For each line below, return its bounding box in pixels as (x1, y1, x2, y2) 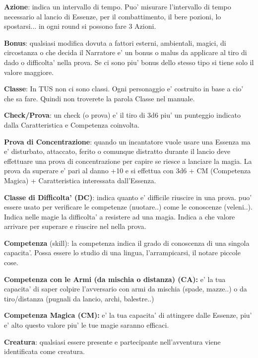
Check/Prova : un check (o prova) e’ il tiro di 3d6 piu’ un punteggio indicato (4, 110, 241, 120)
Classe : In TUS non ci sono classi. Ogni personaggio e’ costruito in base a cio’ (4, 83, 244, 94)
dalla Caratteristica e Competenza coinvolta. (4, 119, 140, 130)
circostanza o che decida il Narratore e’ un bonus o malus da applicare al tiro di (4, 47, 247, 58)
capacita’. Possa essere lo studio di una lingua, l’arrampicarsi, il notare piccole (4, 247, 241, 258)
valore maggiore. (4, 67, 54, 77)
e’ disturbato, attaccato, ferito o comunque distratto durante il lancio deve (4, 146, 231, 156)
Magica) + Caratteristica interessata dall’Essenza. (4, 175, 156, 185)
